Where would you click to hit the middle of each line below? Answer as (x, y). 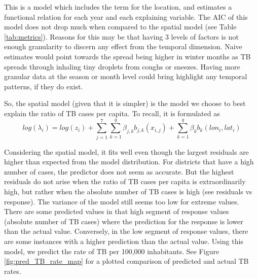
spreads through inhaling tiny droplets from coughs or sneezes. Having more (122, 66)
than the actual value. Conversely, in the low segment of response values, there (126, 231)
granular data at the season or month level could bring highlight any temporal (126, 76)
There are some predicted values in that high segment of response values (117, 211)
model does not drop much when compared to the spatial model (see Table (120, 27)
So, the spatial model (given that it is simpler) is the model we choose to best (125, 103)
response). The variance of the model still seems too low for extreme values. (122, 201)
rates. (13, 271)
